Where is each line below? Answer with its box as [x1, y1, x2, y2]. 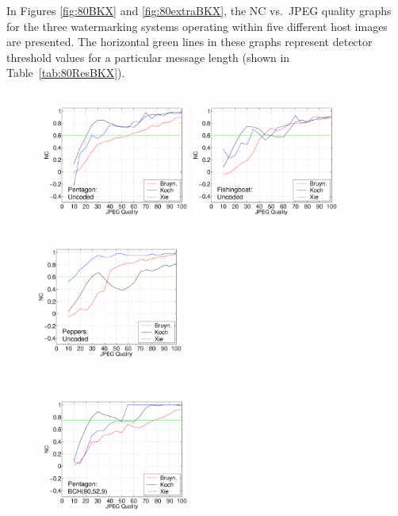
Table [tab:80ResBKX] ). [6, 64, 125, 81]
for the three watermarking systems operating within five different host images [6, 17, 388, 34]
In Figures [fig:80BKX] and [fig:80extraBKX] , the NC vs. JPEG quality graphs [6, 2, 392, 18]
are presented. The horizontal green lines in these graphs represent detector [6, 33, 373, 50]
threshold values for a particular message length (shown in [6, 48, 290, 65]
